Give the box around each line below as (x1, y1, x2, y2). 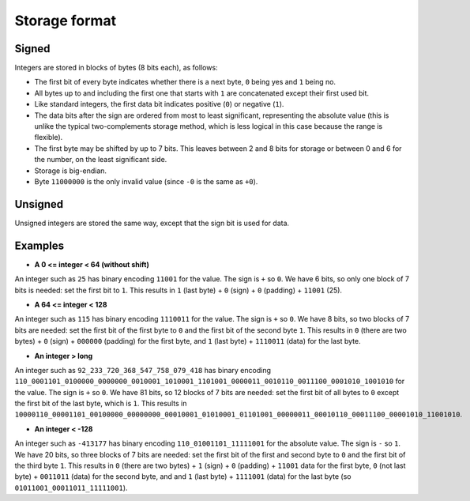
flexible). (34, 133, 63, 142)
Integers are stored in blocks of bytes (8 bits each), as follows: (14, 63, 218, 73)
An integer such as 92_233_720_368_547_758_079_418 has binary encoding (14, 365, 272, 375)
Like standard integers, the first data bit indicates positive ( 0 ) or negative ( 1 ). (34, 100, 284, 109)
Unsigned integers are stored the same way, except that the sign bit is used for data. (14, 218, 290, 228)
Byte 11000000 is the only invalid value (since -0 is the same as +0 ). (34, 176, 258, 186)
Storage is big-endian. (34, 166, 107, 175)
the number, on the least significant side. (34, 155, 167, 164)
